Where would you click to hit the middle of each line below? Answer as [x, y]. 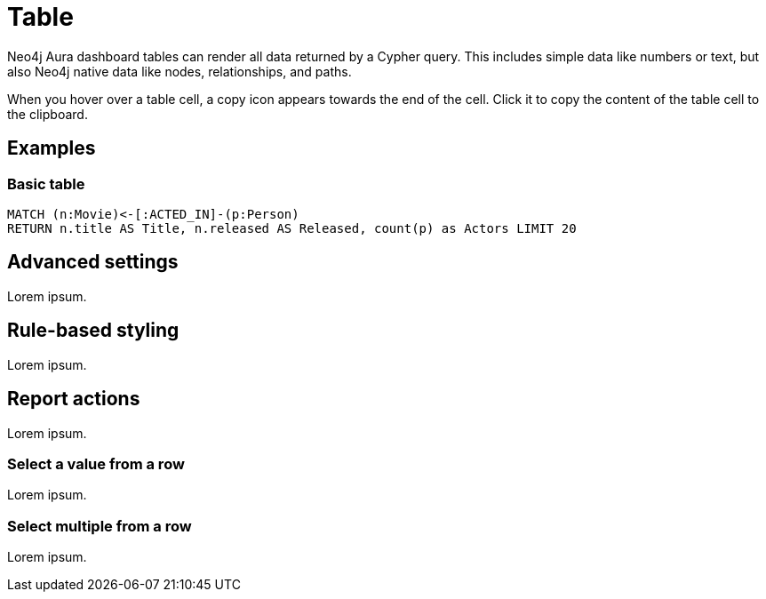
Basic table [46, 184]
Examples [52, 148]
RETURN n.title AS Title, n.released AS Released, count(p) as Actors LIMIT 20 [292, 228]
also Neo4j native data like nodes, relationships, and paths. [180, 71]
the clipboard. [48, 114]
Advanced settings [93, 262]
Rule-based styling [93, 331]
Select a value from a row [96, 463]
